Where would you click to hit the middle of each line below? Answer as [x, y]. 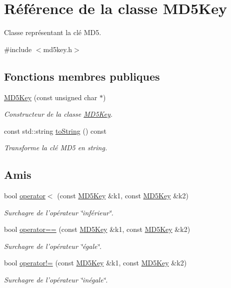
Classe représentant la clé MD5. [53, 32]
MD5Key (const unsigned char [51, 97]
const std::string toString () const [55, 130]
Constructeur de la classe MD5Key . [58, 114]
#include [18, 49]
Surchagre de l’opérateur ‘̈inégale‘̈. [56, 280]
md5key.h [58, 49]
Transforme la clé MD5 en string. [56, 148]
